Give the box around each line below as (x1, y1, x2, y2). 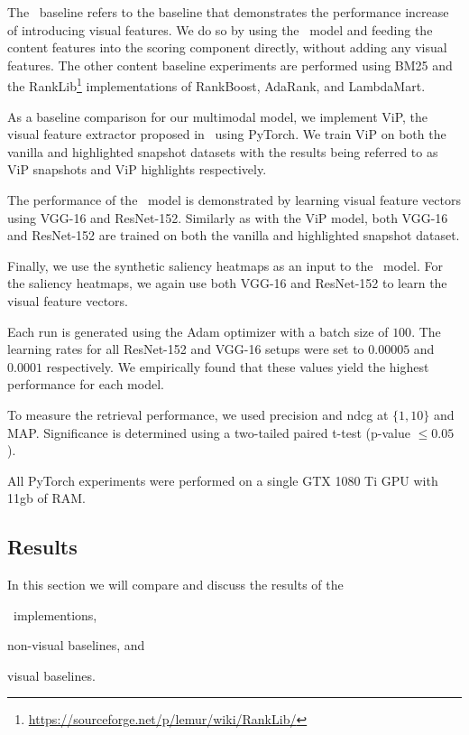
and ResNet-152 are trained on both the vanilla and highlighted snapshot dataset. (7, 226, 460, 245)
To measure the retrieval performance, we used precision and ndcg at (7, 405, 389, 423)
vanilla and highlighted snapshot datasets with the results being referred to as (7, 142, 438, 161)
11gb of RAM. (7, 488, 86, 507)
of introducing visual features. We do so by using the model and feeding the (7, 20, 433, 39)
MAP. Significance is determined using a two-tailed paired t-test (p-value (7, 423, 410, 442)
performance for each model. (7, 375, 164, 394)
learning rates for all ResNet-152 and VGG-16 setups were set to (7, 340, 364, 358)
